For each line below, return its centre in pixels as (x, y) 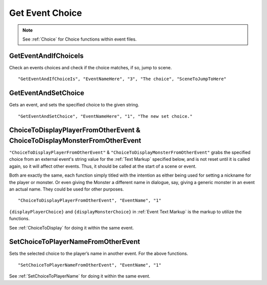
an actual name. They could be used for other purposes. (67, 189)
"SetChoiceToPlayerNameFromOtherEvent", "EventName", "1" (90, 265)
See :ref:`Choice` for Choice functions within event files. (80, 39)
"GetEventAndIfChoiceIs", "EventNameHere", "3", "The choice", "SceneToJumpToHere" (122, 79)
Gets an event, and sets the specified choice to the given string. (74, 105)
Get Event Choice (45, 13)
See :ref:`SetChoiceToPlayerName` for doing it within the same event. (80, 276)
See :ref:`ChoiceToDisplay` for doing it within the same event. (71, 228)
